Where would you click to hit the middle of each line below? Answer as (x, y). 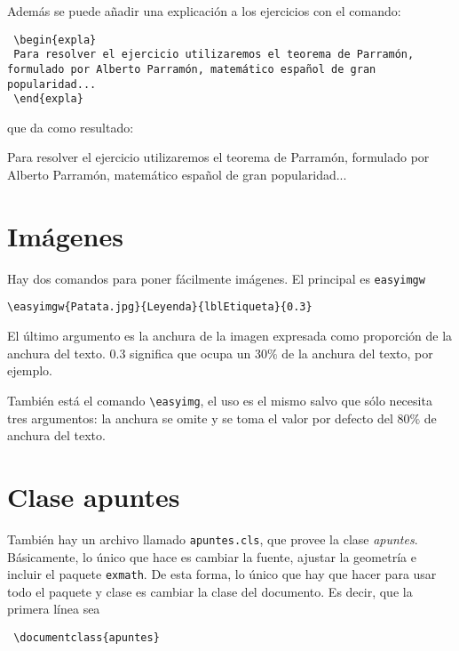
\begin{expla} (55, 40)
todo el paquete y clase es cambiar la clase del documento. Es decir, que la (210, 591)
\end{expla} (48, 99)
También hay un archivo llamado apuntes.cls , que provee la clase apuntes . (213, 538)
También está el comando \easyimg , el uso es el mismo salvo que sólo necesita (220, 400)
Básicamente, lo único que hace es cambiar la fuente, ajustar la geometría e (212, 556)
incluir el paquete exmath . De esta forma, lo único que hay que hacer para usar (222, 574)
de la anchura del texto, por (357, 353)
